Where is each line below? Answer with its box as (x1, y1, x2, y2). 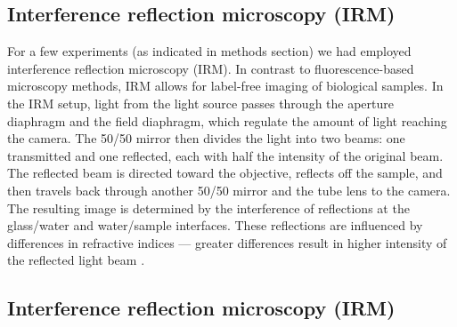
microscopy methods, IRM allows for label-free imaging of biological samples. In (7, 76, 444, 95)
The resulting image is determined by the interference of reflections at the (7, 198, 410, 217)
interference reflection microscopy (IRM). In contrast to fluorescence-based (7, 59, 414, 77)
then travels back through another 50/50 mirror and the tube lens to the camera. (7, 180, 451, 199)
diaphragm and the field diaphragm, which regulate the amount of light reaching (7, 111, 447, 130)
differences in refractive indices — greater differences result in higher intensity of (7, 233, 447, 251)
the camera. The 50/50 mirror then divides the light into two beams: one (7, 129, 405, 148)
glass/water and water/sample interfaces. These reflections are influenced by (7, 216, 423, 235)
